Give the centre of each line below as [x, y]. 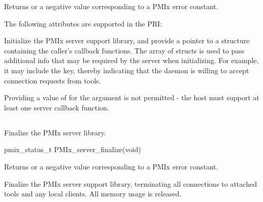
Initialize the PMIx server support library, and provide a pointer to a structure [127, 40]
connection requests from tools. [53, 80]
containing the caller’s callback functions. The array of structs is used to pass [124, 50]
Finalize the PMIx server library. [55, 132]
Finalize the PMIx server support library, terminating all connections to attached [130, 183]
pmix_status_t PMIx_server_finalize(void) [73, 149]
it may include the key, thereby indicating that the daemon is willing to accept [127, 70]
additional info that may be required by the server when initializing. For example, [131, 60]
